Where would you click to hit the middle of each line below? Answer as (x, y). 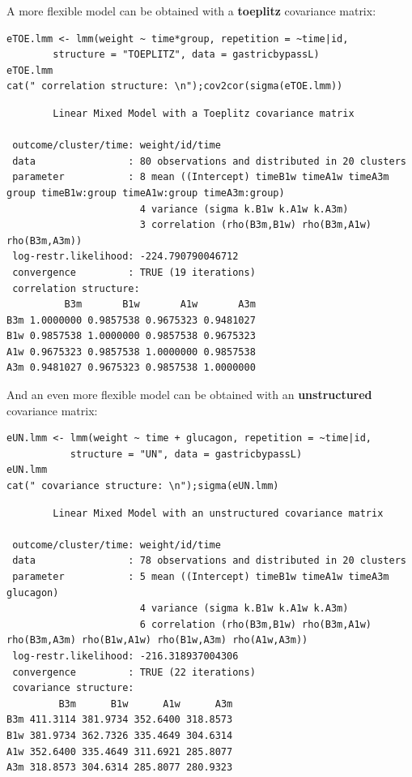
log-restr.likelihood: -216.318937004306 (125, 656)
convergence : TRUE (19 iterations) (134, 272)
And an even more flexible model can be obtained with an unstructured (189, 395)
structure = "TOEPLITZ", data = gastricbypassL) (186, 55)
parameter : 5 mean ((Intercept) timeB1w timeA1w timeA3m (201, 577)
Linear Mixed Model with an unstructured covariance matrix (218, 513)
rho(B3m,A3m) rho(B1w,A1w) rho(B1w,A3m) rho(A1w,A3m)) (157, 640)
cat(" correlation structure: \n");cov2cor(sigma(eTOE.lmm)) (175, 86)
